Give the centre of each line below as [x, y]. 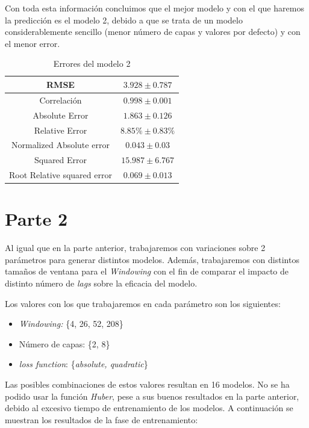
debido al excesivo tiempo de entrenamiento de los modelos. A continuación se [149, 408]
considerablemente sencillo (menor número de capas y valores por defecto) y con [153, 32]
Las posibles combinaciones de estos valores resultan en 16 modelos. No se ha [147, 384]
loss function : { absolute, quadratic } [83, 364]
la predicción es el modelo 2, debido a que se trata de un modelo [124, 20]
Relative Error [61, 130]
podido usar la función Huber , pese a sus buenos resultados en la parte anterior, [152, 396]
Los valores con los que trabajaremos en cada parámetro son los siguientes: [143, 303]
